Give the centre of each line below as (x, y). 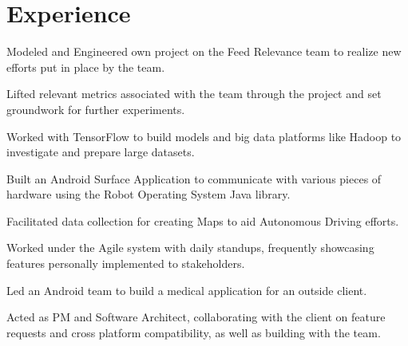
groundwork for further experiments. (96, 109)
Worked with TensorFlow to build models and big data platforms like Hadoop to (204, 136)
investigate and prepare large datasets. (101, 152)
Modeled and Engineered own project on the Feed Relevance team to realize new (204, 51)
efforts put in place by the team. (86, 67)
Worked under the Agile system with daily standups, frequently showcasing (190, 248)
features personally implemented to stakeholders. (126, 263)
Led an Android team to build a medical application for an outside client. (187, 290)
